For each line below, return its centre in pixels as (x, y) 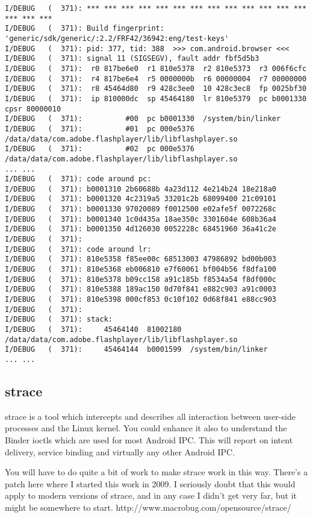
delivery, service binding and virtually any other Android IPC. (120, 451)
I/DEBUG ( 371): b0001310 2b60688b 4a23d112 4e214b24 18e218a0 (141, 189)
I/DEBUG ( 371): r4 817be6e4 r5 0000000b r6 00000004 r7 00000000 (156, 79)
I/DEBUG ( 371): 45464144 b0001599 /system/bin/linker (136, 350)
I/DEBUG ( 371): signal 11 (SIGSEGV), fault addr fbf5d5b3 (132, 59)
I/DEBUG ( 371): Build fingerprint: (85, 29)
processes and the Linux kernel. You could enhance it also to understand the (146, 428)
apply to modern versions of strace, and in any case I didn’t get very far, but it (151, 495)
